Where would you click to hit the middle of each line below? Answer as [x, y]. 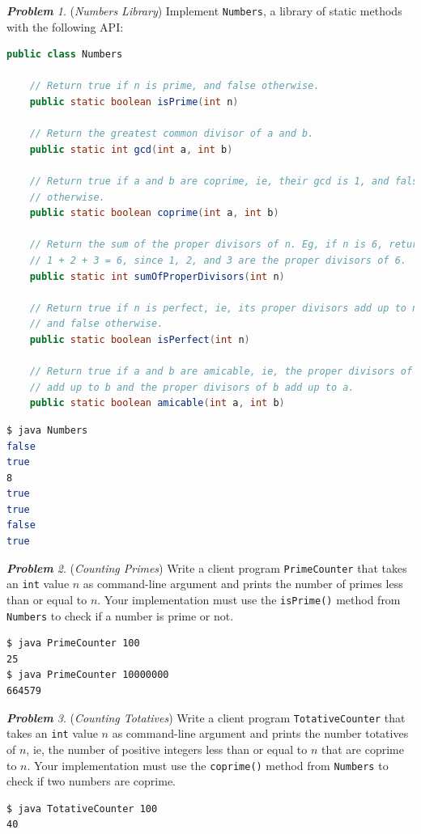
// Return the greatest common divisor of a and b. [172, 134]
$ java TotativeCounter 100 [82, 809]
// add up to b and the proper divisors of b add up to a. [192, 387]
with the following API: [65, 26]
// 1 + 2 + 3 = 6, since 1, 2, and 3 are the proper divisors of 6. [218, 260]
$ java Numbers [47, 430]
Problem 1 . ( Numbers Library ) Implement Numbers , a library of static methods [204, 11]
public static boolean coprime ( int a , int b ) [154, 213]
